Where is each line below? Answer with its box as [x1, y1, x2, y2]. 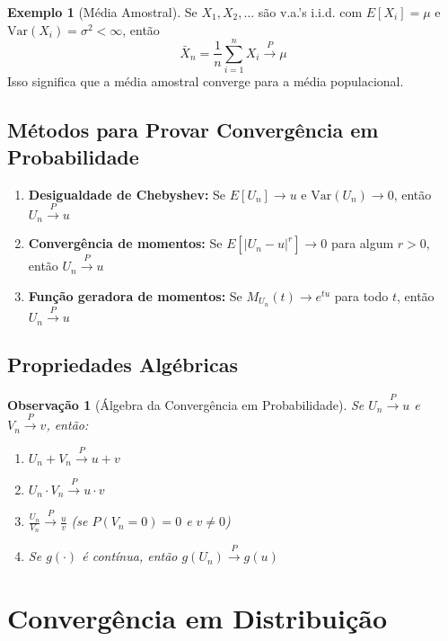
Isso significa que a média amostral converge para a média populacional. [7, 72, 404, 91]
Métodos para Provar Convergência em [7, 116, 379, 144]
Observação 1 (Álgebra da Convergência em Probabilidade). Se [7, 395, 365, 414]
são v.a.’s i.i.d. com [258, 3, 363, 21]
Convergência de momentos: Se [28, 234, 223, 253]
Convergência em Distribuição [7, 599, 387, 636]
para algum [330, 234, 394, 253]
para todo [334, 286, 389, 305]
